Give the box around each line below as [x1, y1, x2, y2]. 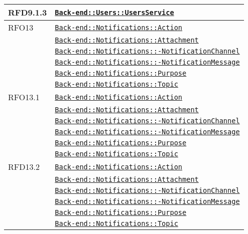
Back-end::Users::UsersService [55, 8, 174, 17]
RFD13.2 [8, 161, 40, 172]
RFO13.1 [8, 91, 40, 103]
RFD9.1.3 [8, 7, 47, 18]
